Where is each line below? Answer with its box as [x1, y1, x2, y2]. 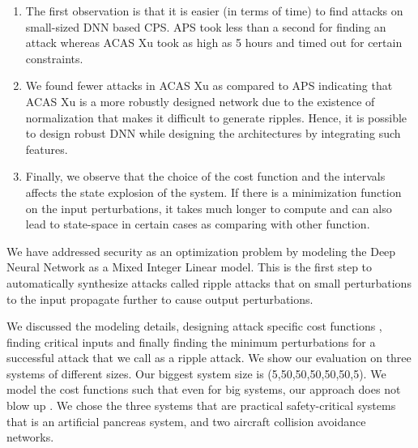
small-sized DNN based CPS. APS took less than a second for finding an [25, 18, 386, 35]
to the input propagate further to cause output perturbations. [6, 290, 313, 307]
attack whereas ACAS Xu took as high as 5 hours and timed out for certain [25, 34, 403, 51]
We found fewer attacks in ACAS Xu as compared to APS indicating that [25, 77, 393, 94]
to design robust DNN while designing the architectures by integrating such [25, 125, 401, 142]
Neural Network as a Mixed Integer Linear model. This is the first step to [6, 258, 373, 275]
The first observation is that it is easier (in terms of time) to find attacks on [25, 2, 403, 19]
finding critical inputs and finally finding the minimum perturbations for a [6, 333, 376, 350]
